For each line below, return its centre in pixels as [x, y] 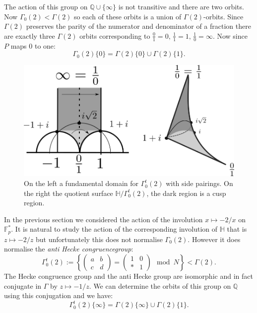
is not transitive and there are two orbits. [181, 6]
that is [237, 229]
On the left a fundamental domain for [81, 183]
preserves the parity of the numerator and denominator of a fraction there [138, 26]
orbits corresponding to [115, 35]
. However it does [214, 239]
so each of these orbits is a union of [128, 16]
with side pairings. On [199, 183]
